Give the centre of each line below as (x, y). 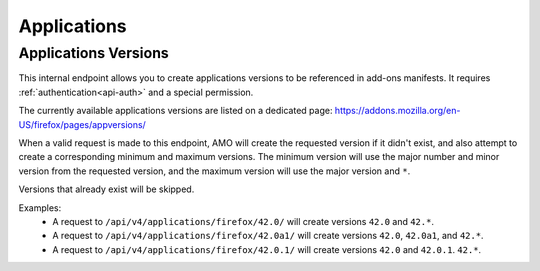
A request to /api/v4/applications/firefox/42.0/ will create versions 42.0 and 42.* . (243, 221)
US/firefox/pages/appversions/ (82, 124)
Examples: (40, 207)
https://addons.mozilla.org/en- (397, 111)
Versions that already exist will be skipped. (106, 189)
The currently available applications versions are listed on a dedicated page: (175, 111)
